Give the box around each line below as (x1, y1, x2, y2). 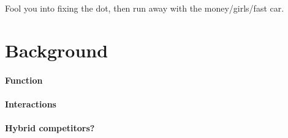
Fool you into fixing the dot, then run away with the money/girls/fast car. (5, 2, 284, 14)
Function (5, 73, 43, 86)
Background (5, 37, 108, 62)
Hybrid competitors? (5, 121, 95, 134)
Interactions (5, 97, 56, 110)
